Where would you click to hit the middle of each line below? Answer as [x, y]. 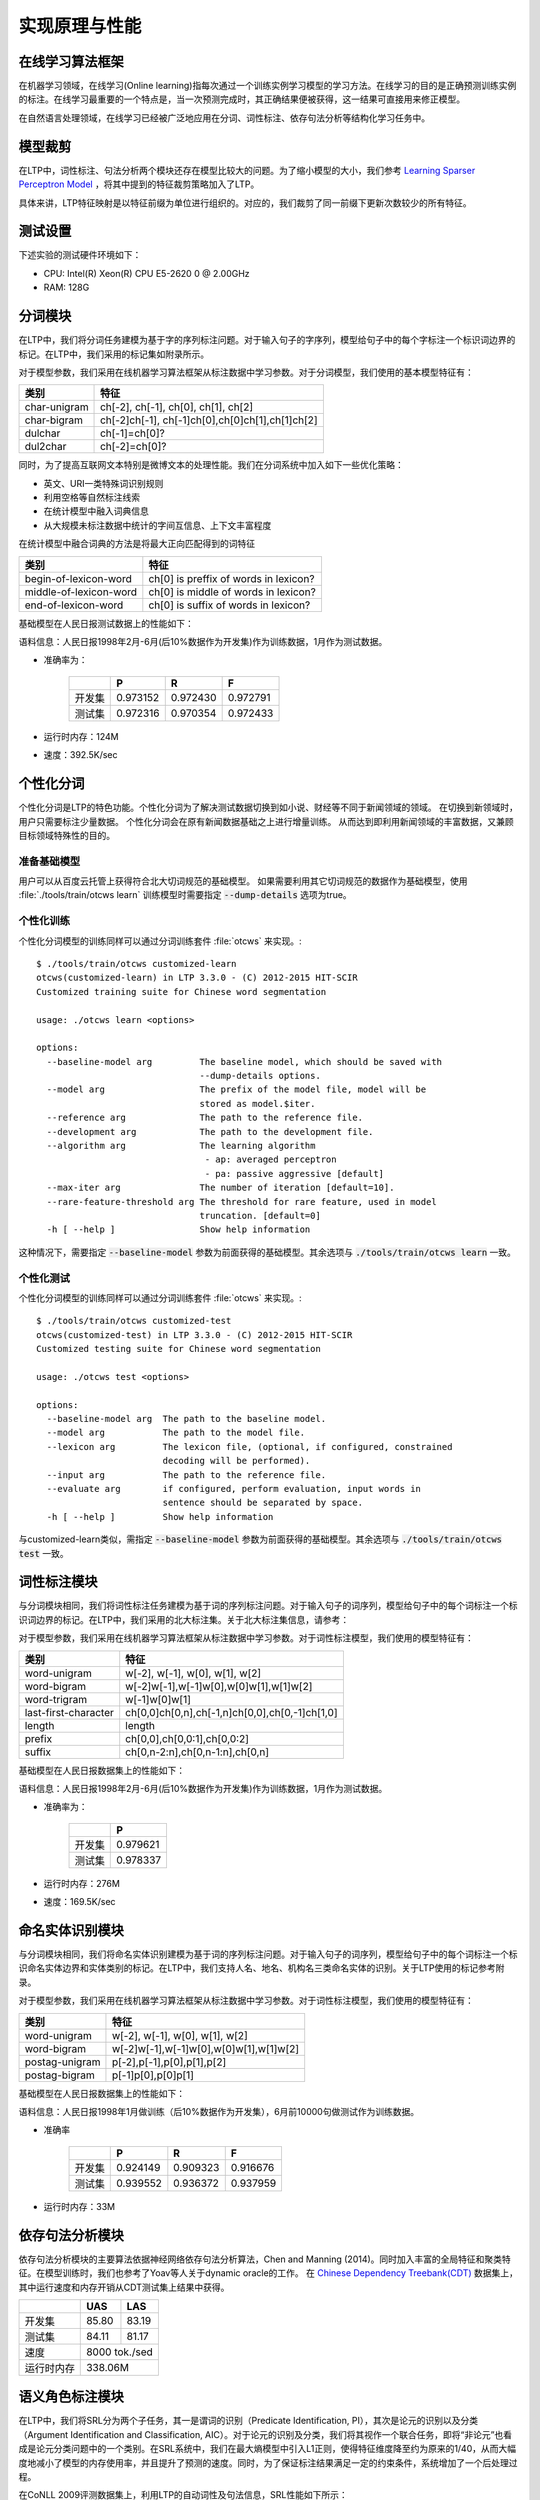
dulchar [42, 433]
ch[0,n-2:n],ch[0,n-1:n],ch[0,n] [197, 1752]
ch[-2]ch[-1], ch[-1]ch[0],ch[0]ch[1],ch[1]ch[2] [209, 420]
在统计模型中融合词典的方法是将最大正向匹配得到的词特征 [136, 544]
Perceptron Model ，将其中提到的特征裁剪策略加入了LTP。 [139, 184]
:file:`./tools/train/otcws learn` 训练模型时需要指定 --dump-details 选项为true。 [185, 895]
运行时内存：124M [81, 736]
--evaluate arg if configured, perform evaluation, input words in [234, 1488]
